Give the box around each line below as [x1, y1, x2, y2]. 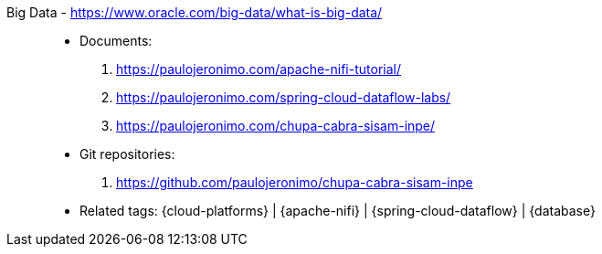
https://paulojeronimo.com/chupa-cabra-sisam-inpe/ [116, 118, 436, 133]
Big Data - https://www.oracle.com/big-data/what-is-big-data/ [6, 5, 383, 20]
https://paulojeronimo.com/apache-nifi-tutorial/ [116, 61, 401, 77]
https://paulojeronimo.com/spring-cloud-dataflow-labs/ [116, 90, 451, 105]
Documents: [79, 33, 153, 48]
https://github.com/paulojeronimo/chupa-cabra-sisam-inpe [116, 175, 473, 190]
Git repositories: [79, 146, 175, 162]
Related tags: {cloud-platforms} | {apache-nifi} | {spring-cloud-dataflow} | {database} [79, 203, 596, 218]
